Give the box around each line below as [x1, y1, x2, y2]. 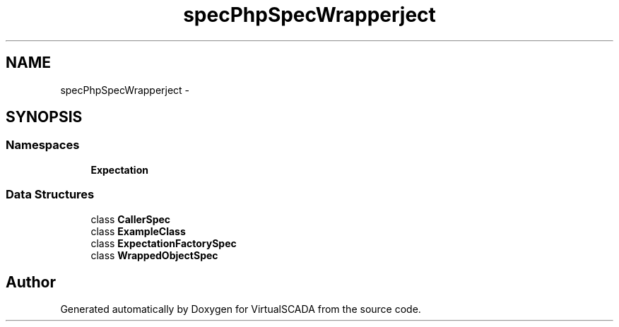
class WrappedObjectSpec [90, 249, 218, 261]
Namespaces [6, 138, 80, 153]
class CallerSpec [90, 213, 171, 225]
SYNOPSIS [6, 108, 83, 126]
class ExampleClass [90, 225, 186, 237]
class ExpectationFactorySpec [90, 237, 237, 249]
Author [6, 273, 56, 291]
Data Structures [6, 187, 95, 202]
